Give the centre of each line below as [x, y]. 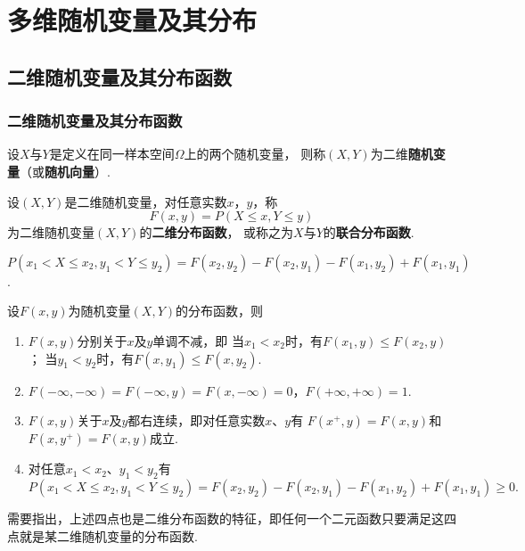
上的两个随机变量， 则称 [255, 154]
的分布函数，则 [220, 311]
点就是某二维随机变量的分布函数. [103, 535]
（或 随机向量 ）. [65, 171]
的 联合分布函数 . [369, 232]
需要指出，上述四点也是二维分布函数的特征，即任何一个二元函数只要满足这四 [232, 518]
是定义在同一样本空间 [112, 154]
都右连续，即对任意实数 [197, 420]
